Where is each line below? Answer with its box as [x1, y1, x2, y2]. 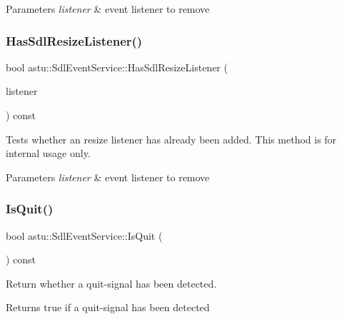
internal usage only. [6, 146, 91, 161]
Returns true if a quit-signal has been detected [6, 300, 210, 315]
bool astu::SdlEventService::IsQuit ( [6, 228, 163, 243]
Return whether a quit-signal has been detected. [6, 275, 217, 290]
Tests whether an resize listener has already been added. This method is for [6, 131, 337, 146]
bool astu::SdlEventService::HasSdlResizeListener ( [6, 59, 228, 74]
